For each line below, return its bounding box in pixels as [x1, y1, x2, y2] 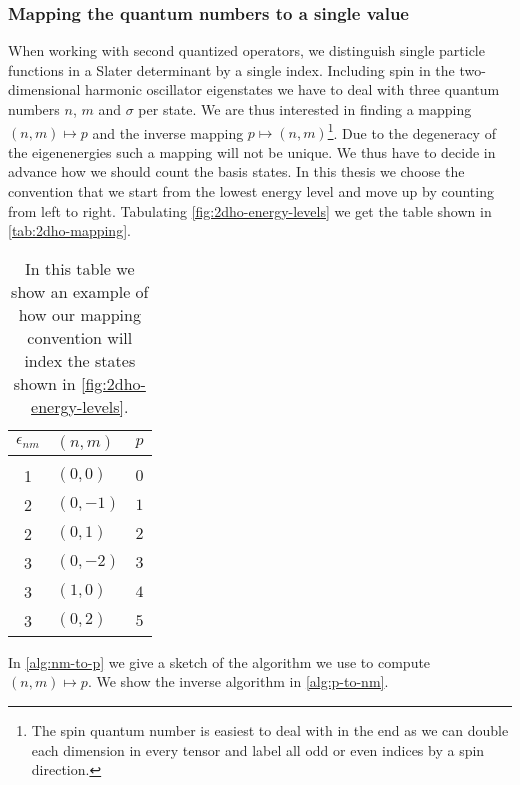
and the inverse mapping [92, 122, 244, 143]
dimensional [8, 79, 81, 100]
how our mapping [18, 302, 141, 326]
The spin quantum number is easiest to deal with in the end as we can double [31, 720, 509, 740]
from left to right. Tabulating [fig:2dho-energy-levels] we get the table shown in [8, 200, 492, 221]
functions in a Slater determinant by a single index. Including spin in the [8, 59, 455, 80]
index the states [24, 348, 136, 372]
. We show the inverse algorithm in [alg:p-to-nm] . [87, 671, 389, 692]
